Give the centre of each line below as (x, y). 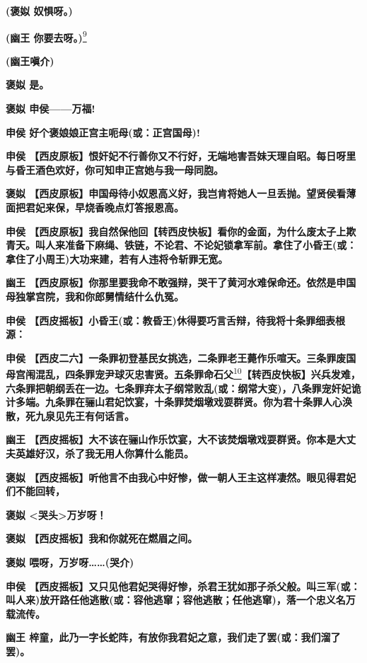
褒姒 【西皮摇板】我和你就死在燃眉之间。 (102, 538)
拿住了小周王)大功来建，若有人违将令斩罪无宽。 (117, 258)
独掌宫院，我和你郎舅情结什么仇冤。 (99, 296)
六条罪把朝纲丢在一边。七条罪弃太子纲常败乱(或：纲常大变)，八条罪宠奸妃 (179, 388)
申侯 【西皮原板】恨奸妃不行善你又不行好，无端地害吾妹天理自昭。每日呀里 (181, 156)
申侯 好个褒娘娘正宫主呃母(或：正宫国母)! (103, 132)
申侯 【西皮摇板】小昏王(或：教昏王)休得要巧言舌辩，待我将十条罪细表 (170, 320)
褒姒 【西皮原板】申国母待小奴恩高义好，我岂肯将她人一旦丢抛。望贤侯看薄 (181, 193)
